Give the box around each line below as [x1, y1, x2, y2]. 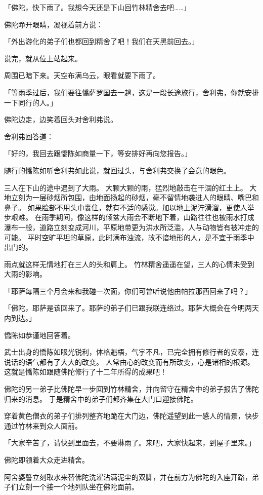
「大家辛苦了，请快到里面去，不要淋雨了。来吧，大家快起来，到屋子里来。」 [4, 437, 255, 448]
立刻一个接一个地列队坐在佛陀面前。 [18, 481, 139, 492]
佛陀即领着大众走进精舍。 [4, 454, 89, 465]
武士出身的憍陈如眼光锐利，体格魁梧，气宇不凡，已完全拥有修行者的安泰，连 [4, 347, 259, 357]
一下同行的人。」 [4, 97, 57, 107]
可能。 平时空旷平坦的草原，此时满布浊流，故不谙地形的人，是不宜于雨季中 [4, 232, 254, 242]
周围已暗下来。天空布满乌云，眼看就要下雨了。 [4, 70, 160, 81]
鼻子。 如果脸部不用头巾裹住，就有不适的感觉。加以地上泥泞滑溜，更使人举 [4, 202, 254, 212]
